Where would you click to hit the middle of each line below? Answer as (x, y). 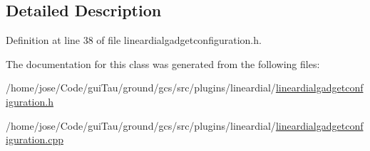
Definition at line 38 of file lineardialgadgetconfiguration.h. (134, 40)
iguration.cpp (35, 139)
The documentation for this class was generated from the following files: (163, 63)
